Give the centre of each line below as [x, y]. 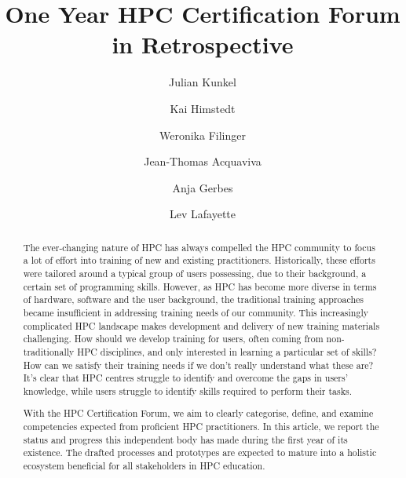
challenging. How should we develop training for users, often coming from [173, 339]
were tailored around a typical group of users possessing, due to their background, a [195, 273]
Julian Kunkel [203, 82]
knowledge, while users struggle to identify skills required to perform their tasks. [187, 390]
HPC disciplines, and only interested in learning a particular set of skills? [227, 351]
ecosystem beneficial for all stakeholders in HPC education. [144, 466]
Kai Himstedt [203, 108]
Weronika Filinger [203, 135]
